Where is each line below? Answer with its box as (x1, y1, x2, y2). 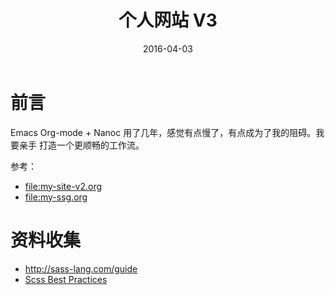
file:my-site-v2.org (24, 180, 103, 192)
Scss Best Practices (24, 273, 108, 285)
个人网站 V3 (118, 9, 218, 32)
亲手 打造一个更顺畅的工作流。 (18, 139, 145, 151)
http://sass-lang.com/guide (24, 262, 138, 275)
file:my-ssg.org (24, 191, 88, 203)
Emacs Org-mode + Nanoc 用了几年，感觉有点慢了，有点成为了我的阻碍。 (10, 126, 317, 138)
